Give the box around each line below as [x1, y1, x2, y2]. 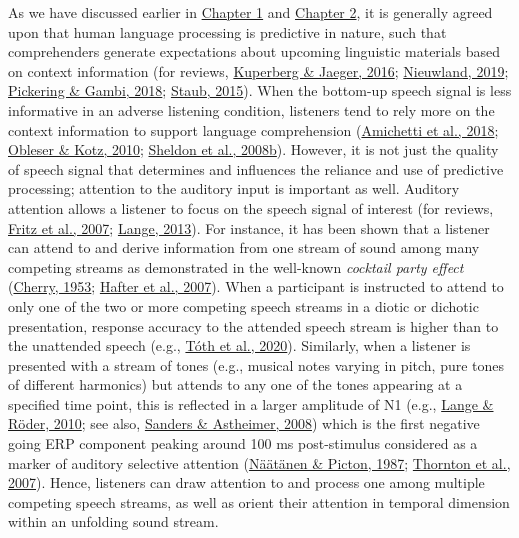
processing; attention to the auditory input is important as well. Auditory [8, 178, 460, 199]
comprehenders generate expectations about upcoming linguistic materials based [8, 41, 501, 62]
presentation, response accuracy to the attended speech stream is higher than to [8, 315, 499, 336]
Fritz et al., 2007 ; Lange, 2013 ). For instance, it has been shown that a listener [8, 217, 490, 238]
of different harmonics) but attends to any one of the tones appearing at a [8, 374, 463, 395]
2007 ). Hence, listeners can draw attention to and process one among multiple [8, 472, 485, 493]
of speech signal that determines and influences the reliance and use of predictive [8, 158, 504, 179]
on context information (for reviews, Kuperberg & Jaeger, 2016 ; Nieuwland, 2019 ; [8, 60, 509, 81]
